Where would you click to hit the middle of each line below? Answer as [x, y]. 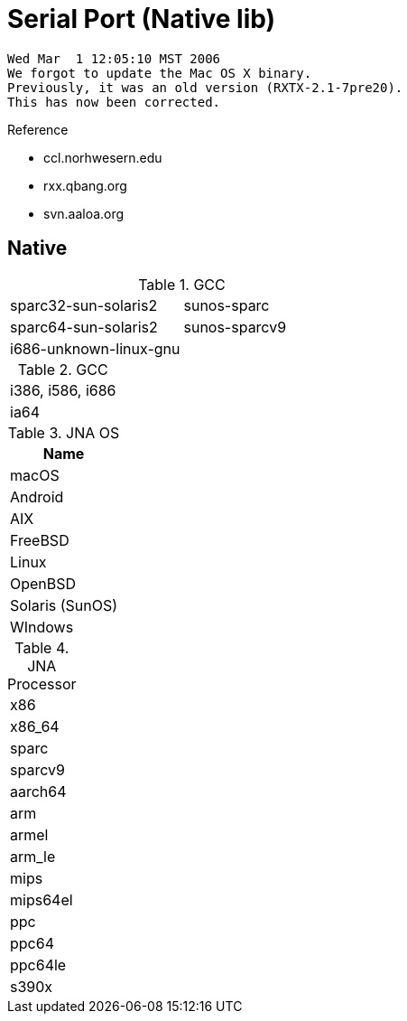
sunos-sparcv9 [235, 327]
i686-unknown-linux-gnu [95, 348]
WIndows [42, 627]
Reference [38, 129]
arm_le [33, 856]
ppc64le [38, 965]
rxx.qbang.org [85, 185]
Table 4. [42, 647]
